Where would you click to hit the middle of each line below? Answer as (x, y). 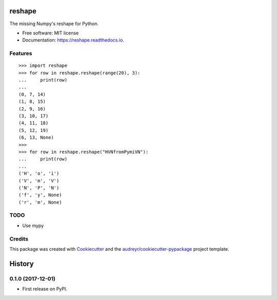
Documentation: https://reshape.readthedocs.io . (73, 40)
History (22, 264)
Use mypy (33, 226)
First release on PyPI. (45, 289)
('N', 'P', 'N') (39, 188)
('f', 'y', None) (40, 195)
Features (21, 53)
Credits (19, 239)
